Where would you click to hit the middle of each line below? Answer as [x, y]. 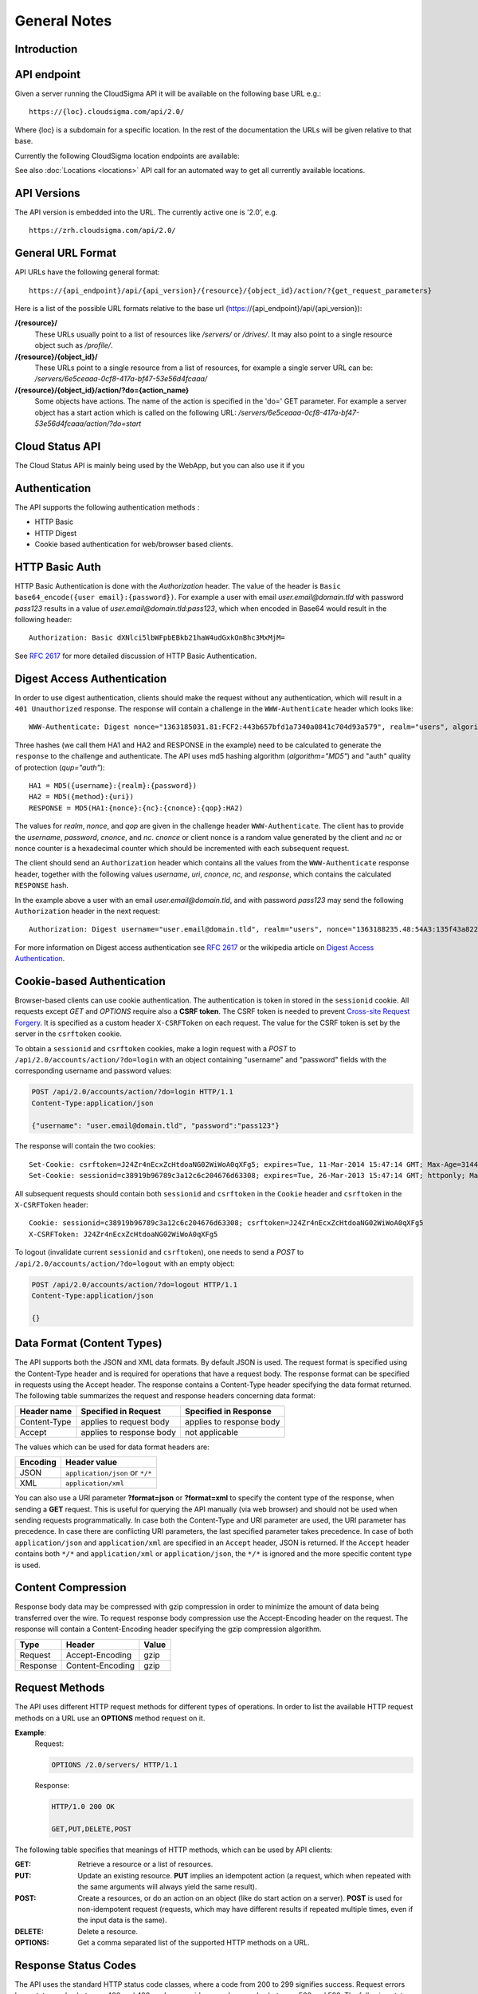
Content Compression [71, 1588]
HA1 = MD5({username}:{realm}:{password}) [113, 786]
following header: [43, 619]
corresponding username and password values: [93, 1071]
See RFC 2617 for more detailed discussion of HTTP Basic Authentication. [136, 656]
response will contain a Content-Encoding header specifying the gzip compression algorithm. [168, 1629]
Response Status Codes [76, 1965]
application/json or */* [108, 1473]
